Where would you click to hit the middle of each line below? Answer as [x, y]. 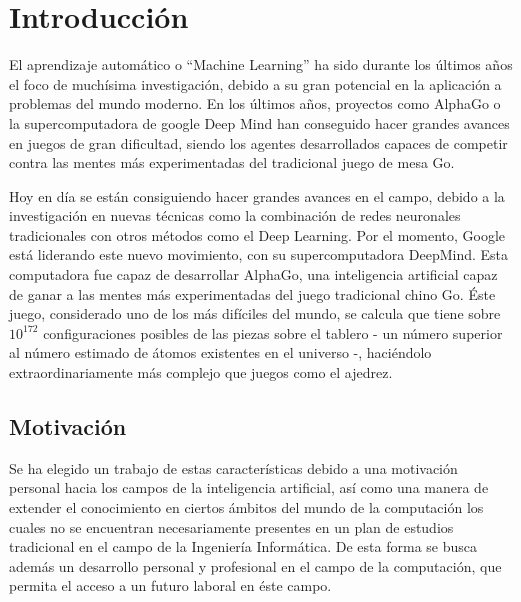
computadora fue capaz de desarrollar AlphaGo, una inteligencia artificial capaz [253, 274]
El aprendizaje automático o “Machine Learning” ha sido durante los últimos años [261, 64]
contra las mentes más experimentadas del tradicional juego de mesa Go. [232, 162]
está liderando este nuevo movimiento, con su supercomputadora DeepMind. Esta [259, 254]
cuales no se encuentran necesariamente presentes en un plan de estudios [231, 526]
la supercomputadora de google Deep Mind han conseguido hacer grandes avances [259, 122]
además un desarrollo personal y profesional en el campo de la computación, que [255, 565]
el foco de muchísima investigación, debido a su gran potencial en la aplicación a [255, 83]
